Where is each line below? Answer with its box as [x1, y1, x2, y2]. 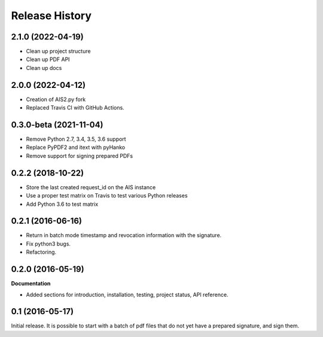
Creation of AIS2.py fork [26, 96, 86, 103]
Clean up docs [26, 64, 62, 71]
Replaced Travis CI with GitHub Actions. [26, 104, 125, 111]
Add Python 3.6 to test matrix [26, 201, 99, 208]
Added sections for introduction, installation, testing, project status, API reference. [26, 291, 228, 298]
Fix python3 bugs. [26, 240, 71, 247]
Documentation [11, 280, 51, 287]
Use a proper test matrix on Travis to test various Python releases [26, 192, 188, 199]
